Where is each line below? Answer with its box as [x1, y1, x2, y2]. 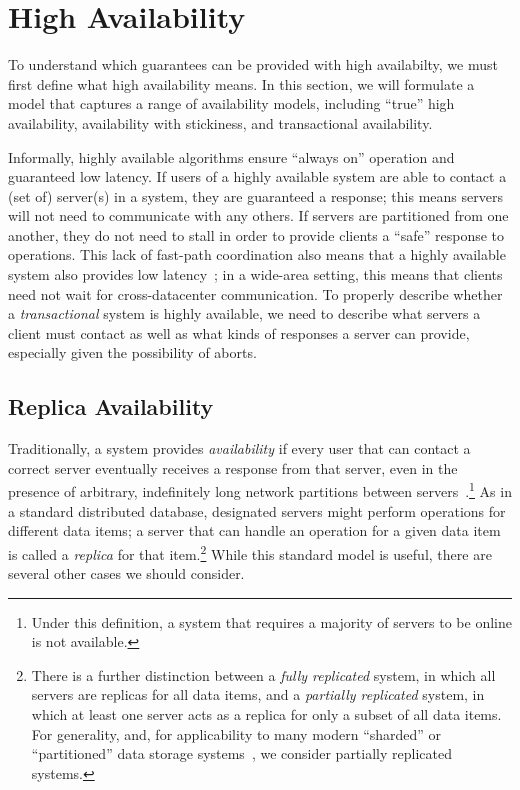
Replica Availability [8, 391, 214, 422]
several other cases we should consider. [8, 563, 245, 584]
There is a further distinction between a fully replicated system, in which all [31, 664, 496, 685]
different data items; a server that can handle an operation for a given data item [8, 520, 501, 541]
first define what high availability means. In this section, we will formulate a [8, 73, 475, 94]
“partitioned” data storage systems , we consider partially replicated [31, 743, 452, 764]
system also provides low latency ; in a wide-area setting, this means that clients [8, 264, 503, 285]
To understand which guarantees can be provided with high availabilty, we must [8, 54, 498, 75]
